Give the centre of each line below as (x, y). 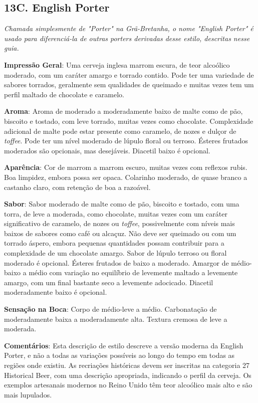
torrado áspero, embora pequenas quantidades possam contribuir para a (114, 243)
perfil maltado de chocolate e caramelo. (64, 94)
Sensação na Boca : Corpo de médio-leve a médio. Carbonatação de (110, 309)
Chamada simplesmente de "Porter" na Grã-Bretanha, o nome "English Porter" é (129, 28)
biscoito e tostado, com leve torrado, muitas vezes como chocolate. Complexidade (129, 121)
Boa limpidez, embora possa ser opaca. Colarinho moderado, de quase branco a (126, 177)
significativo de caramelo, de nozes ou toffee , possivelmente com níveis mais (119, 223)
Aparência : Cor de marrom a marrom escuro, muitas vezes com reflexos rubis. (126, 167)
